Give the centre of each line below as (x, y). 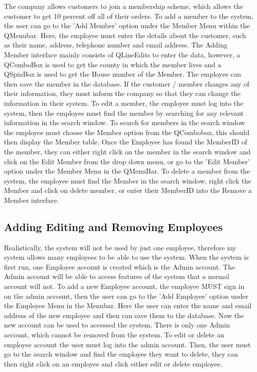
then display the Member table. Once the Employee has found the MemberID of (126, 142)
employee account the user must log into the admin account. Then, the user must (128, 344)
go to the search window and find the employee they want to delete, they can (121, 354)
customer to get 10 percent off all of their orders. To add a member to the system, (129, 16)
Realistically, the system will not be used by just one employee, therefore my (120, 247)
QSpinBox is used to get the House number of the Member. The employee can (123, 74)
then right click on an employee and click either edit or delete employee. (113, 363)
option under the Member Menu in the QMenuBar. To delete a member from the (127, 171)
